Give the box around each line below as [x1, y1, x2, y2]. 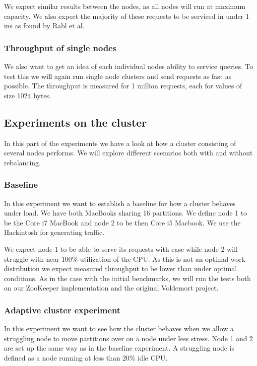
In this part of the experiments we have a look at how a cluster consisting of [4, 138, 236, 148]
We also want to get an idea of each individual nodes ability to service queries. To [4, 61, 253, 71]
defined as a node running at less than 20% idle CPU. [4, 352, 168, 363]
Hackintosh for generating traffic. [4, 227, 105, 237]
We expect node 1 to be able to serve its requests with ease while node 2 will [4, 243, 238, 254]
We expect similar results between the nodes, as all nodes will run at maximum [4, 1, 246, 11]
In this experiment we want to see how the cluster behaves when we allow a [4, 323, 234, 334]
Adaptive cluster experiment [4, 303, 121, 316]
